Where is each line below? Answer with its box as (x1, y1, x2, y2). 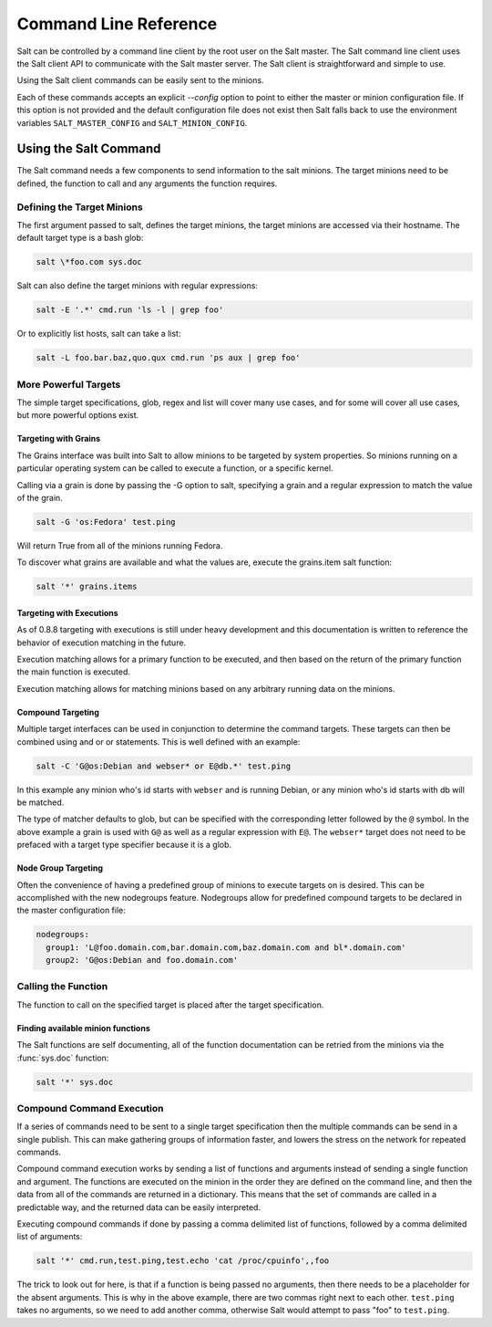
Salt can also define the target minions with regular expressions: (16, 280, 259, 291)
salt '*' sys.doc (36, 1077, 114, 1087)
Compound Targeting (16, 706, 100, 717)
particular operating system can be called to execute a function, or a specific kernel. (16, 463, 333, 474)
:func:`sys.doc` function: (16, 1052, 109, 1063)
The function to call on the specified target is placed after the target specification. (16, 999, 324, 1010)
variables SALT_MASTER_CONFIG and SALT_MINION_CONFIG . (16, 117, 248, 128)
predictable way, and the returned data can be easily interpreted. (16, 1201, 261, 1213)
